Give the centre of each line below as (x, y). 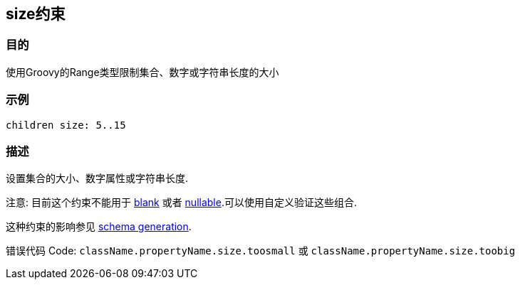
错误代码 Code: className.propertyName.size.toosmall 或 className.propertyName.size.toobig (261, 251)
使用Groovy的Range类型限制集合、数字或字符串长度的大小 (142, 72)
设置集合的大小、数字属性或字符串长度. (97, 178)
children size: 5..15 (66, 125)
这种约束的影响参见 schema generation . (99, 227)
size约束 (36, 14)
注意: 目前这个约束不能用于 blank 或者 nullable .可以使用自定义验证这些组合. (181, 203)
